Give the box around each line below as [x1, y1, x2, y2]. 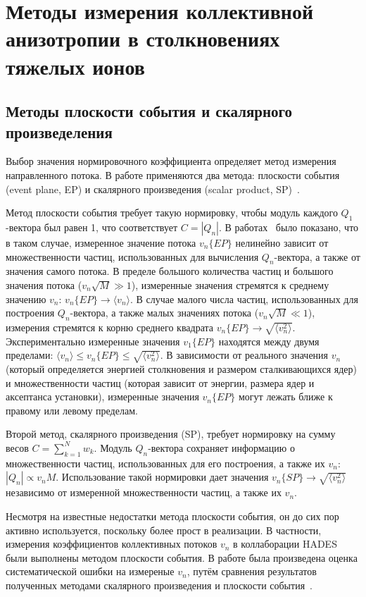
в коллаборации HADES [233, 536, 337, 551]
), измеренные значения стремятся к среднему [131, 277, 329, 292]
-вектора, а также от [274, 249, 360, 264]
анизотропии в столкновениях [6, 24, 280, 53]
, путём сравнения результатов [187, 564, 317, 579]
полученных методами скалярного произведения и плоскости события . [6, 577, 313, 592]
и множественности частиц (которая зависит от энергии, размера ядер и [6, 375, 315, 390]
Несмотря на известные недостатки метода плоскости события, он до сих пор [6, 508, 339, 523]
